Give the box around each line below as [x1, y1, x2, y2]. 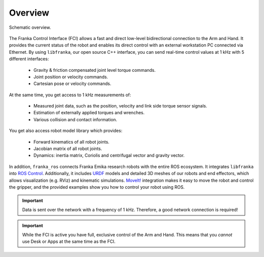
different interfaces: [9, 56, 49, 62]
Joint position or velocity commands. [33, 74, 109, 80]
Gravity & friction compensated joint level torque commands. [33, 67, 156, 73]
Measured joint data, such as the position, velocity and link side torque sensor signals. [33, 103, 207, 109]
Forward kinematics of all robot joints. [33, 139, 110, 145]
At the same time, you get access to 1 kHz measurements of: [9, 92, 132, 98]
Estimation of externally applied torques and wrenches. [33, 110, 145, 116]
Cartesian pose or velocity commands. [33, 81, 111, 86]
